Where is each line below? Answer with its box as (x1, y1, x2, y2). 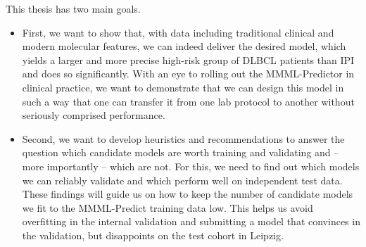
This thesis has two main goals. (6, 1, 141, 15)
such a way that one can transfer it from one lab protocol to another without (22, 94, 355, 108)
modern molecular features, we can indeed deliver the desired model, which (22, 39, 346, 53)
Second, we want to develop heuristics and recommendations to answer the (22, 131, 345, 146)
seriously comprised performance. (22, 108, 165, 122)
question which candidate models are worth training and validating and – (22, 145, 339, 160)
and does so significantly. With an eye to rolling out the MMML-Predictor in (22, 66, 355, 81)
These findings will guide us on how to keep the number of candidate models (22, 186, 353, 201)
